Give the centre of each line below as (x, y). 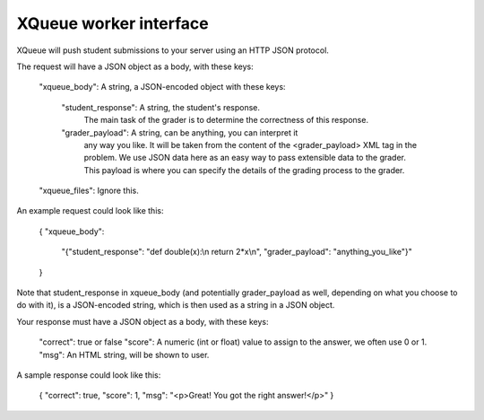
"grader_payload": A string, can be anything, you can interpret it (180, 132)
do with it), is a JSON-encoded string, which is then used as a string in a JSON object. (176, 305)
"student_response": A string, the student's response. (160, 107)
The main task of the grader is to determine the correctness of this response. (226, 120)
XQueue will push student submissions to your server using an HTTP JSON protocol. (173, 50)
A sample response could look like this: (89, 375)
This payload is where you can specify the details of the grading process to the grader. (244, 170)
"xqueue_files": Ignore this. (89, 191)
